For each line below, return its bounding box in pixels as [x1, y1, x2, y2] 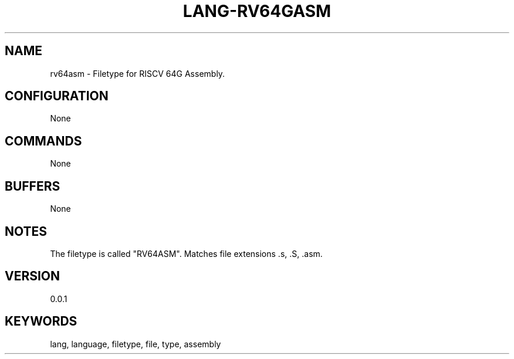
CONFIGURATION [5, 89, 109, 104]
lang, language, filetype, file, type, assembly [50, 338, 221, 349]
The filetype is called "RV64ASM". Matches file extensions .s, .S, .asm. [50, 248, 323, 259]
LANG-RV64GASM [182, 1, 332, 21]
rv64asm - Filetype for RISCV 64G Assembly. [50, 68, 225, 79]
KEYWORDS [5, 314, 77, 329]
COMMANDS [5, 133, 82, 148]
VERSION [5, 269, 60, 284]
